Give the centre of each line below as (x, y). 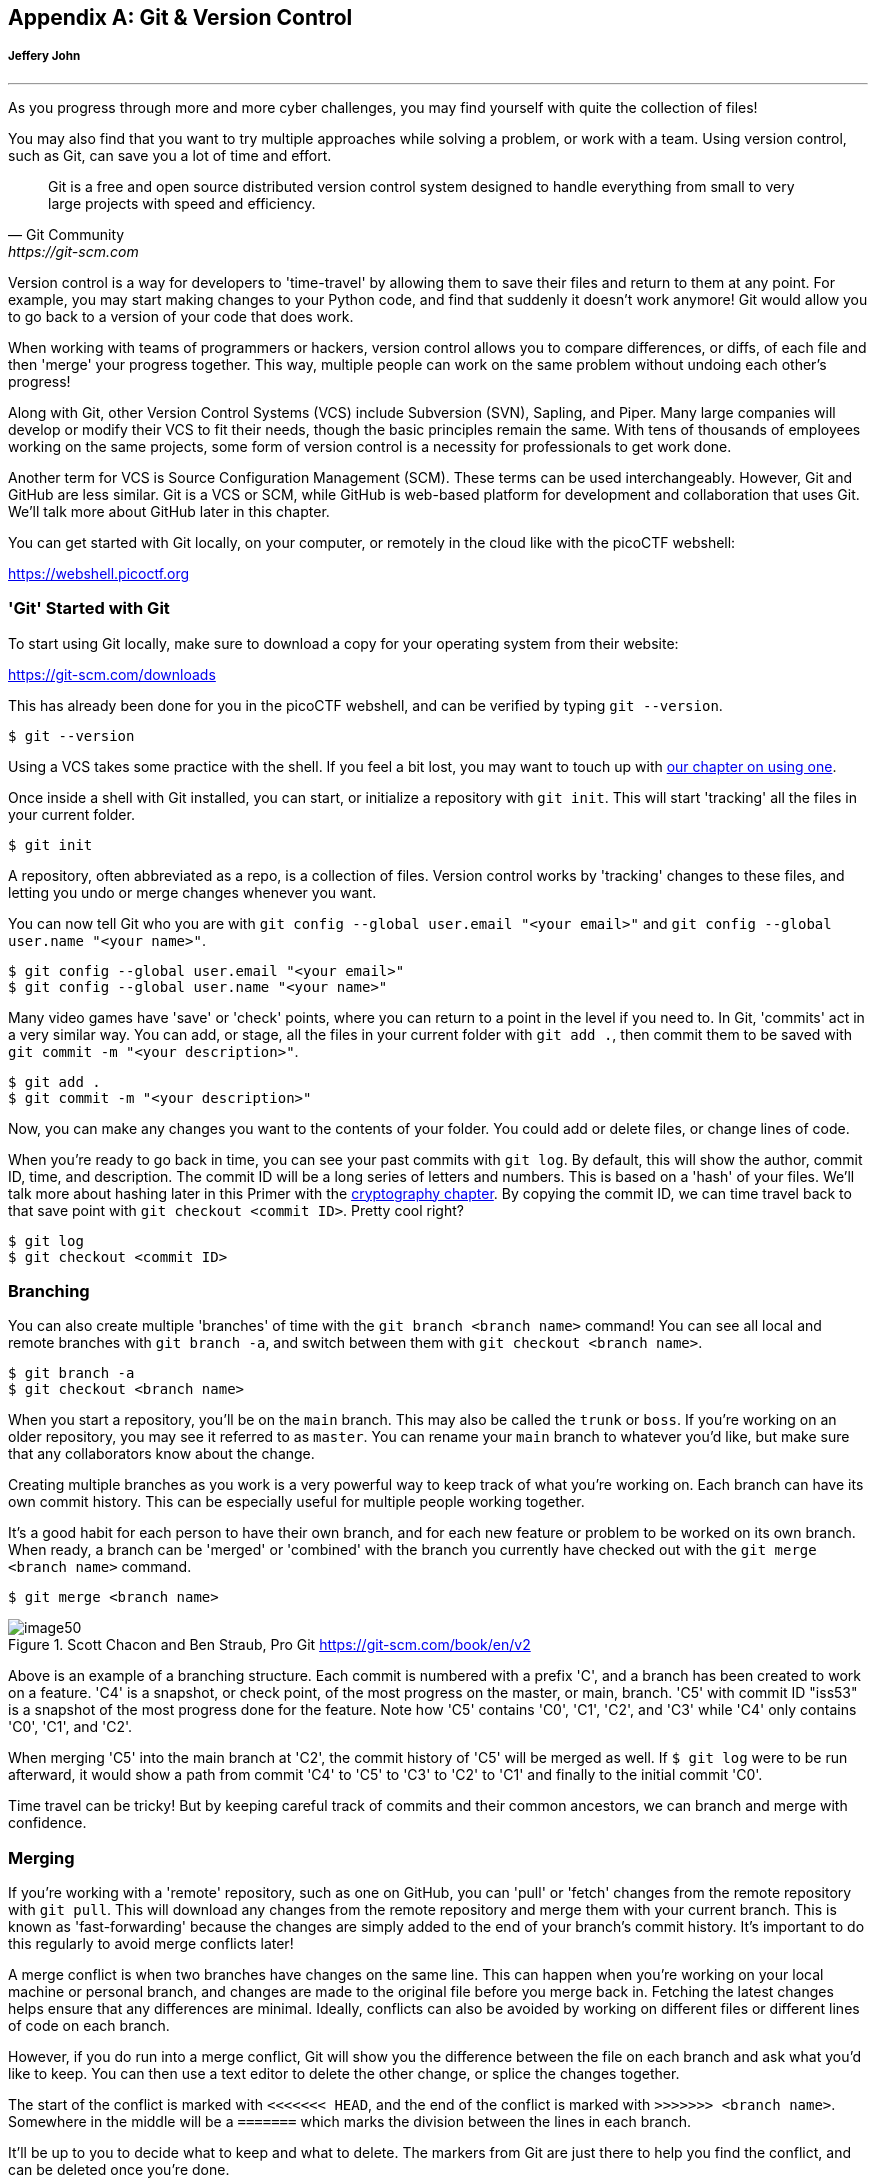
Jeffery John (44, 56)
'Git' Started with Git (89, 608)
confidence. (47, 1823)
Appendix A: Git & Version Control (180, 17)
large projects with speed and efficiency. (182, 203)
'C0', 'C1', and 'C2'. (70, 1727)
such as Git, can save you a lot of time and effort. (170, 155)
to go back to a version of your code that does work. (181, 316)
